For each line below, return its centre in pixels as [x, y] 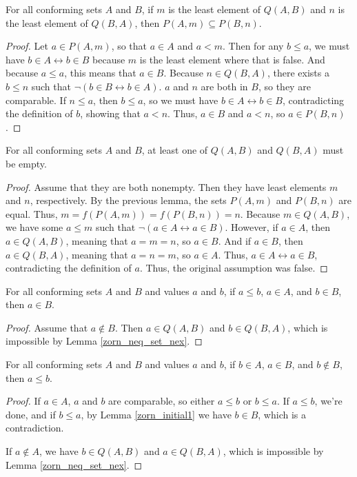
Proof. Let [27, 46]
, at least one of [175, 150]
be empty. [26, 163]
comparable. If [36, 100]
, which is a [282, 414]
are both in [224, 86]
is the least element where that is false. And [232, 59]
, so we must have [181, 100]
